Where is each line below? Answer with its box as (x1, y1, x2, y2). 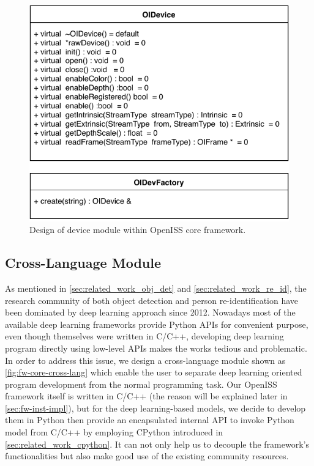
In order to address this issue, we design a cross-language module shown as (5, 353, 286, 366)
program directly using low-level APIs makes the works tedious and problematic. (5, 341, 307, 354)
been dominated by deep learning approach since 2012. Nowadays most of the (5, 306, 296, 319)
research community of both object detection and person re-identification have (5, 294, 299, 306)
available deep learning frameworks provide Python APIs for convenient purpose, (5, 317, 308, 330)
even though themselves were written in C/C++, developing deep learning (5, 330, 284, 342)
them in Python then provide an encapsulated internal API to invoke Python (5, 413, 294, 426)
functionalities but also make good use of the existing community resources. (5, 449, 289, 462)
